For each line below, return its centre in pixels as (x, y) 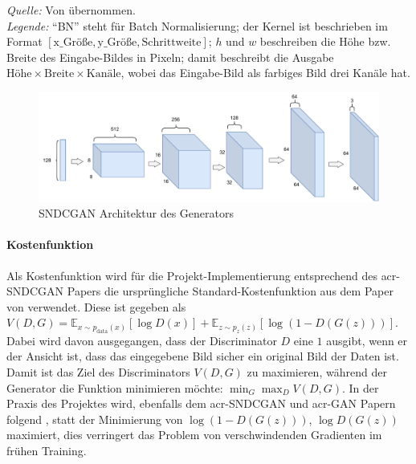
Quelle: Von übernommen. (71, 10)
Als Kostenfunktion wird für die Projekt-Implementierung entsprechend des (192, 275)
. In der (360, 387)
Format (24, 41)
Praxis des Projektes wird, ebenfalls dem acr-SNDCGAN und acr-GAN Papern (201, 403)
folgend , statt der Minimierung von (95, 419)
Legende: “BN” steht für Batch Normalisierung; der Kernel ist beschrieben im (197, 25)
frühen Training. (47, 450)
